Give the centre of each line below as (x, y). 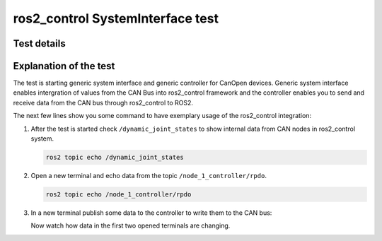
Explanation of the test (64, 66)
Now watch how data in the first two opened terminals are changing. (131, 225)
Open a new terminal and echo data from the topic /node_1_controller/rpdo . (149, 176)
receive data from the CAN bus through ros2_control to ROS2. (103, 102)
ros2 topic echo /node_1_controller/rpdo (118, 194)
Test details (40, 43)
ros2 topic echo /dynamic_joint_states (115, 158)
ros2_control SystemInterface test (116, 18)
